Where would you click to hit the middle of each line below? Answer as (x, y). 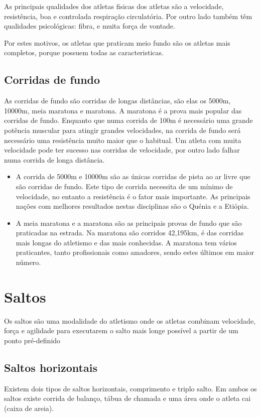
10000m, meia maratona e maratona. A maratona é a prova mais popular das (123, 110)
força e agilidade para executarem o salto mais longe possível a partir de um (121, 330)
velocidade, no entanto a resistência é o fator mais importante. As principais (133, 196)
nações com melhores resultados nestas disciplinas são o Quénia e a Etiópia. (132, 206)
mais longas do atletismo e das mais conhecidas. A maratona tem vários (126, 242)
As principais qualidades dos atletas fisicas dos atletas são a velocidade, (114, 6)
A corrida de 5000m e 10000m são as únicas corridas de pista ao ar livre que (133, 176)
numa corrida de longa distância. (54, 159)
